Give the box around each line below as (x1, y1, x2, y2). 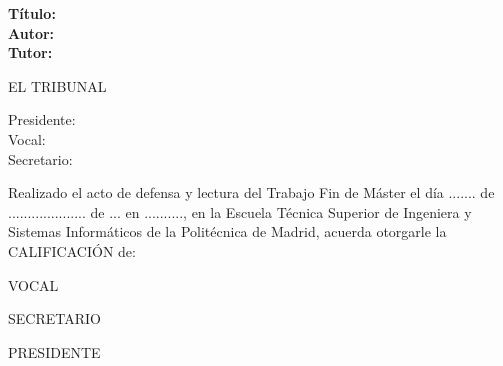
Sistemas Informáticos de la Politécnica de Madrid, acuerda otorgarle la (8, 221, 447, 242)
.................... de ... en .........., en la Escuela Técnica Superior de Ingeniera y (8, 201, 472, 222)
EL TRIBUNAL (8, 75, 107, 96)
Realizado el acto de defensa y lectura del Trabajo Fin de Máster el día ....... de (8, 182, 495, 203)
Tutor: (8, 42, 53, 63)
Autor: (8, 22, 55, 43)
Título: (8, 3, 56, 23)
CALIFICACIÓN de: (8, 240, 136, 261)
